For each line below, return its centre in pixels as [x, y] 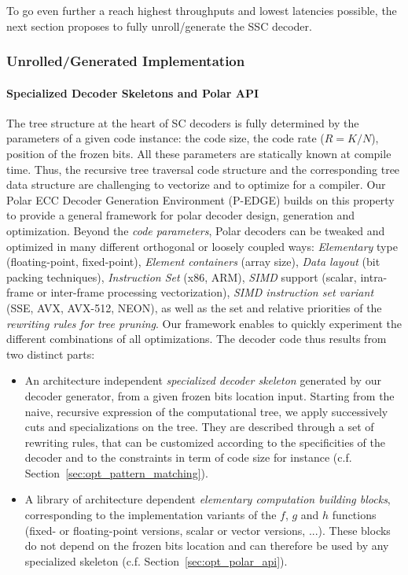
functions [354, 515]
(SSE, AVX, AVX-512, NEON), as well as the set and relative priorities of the [194, 307]
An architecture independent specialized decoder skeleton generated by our [203, 380]
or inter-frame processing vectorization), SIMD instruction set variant [206, 292]
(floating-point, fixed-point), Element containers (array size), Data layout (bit [193, 262]
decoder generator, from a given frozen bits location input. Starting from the [210, 395]
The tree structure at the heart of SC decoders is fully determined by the [183, 122]
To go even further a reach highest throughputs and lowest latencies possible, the [202, 10]
